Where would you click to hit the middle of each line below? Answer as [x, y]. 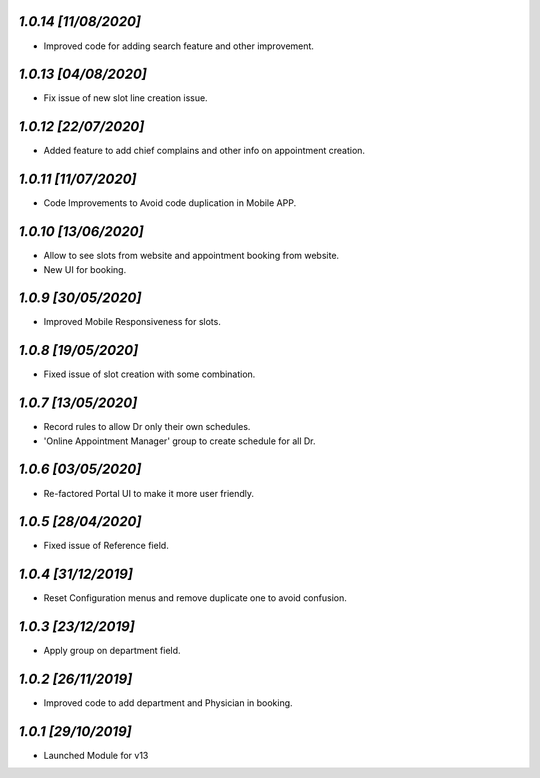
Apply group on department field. [112, 651]
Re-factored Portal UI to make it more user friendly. [149, 493]
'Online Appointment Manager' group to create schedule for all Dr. [179, 441]
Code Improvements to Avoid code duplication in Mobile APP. [170, 203]
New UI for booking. [85, 269]
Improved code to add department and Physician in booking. [168, 703]
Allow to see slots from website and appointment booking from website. [191, 256]
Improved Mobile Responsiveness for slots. [132, 322]
